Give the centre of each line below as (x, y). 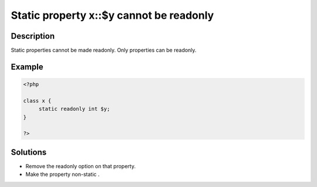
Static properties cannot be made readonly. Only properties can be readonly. (104, 50)
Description (33, 36)
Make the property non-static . (63, 174)
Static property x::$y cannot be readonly (112, 15)
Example (27, 67)
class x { (37, 101)
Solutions (29, 152)
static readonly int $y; (74, 109)
